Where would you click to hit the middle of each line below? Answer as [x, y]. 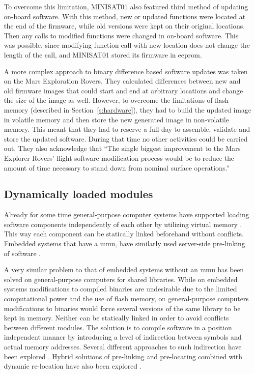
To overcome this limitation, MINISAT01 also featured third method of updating [126, 6]
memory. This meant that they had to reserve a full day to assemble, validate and [127, 129]
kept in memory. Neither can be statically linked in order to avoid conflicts [116, 318]
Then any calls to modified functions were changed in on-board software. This [121, 35]
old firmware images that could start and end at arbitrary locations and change [124, 90]
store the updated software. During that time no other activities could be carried [126, 138]
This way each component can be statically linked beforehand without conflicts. [124, 234]
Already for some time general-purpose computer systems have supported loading [127, 215]
